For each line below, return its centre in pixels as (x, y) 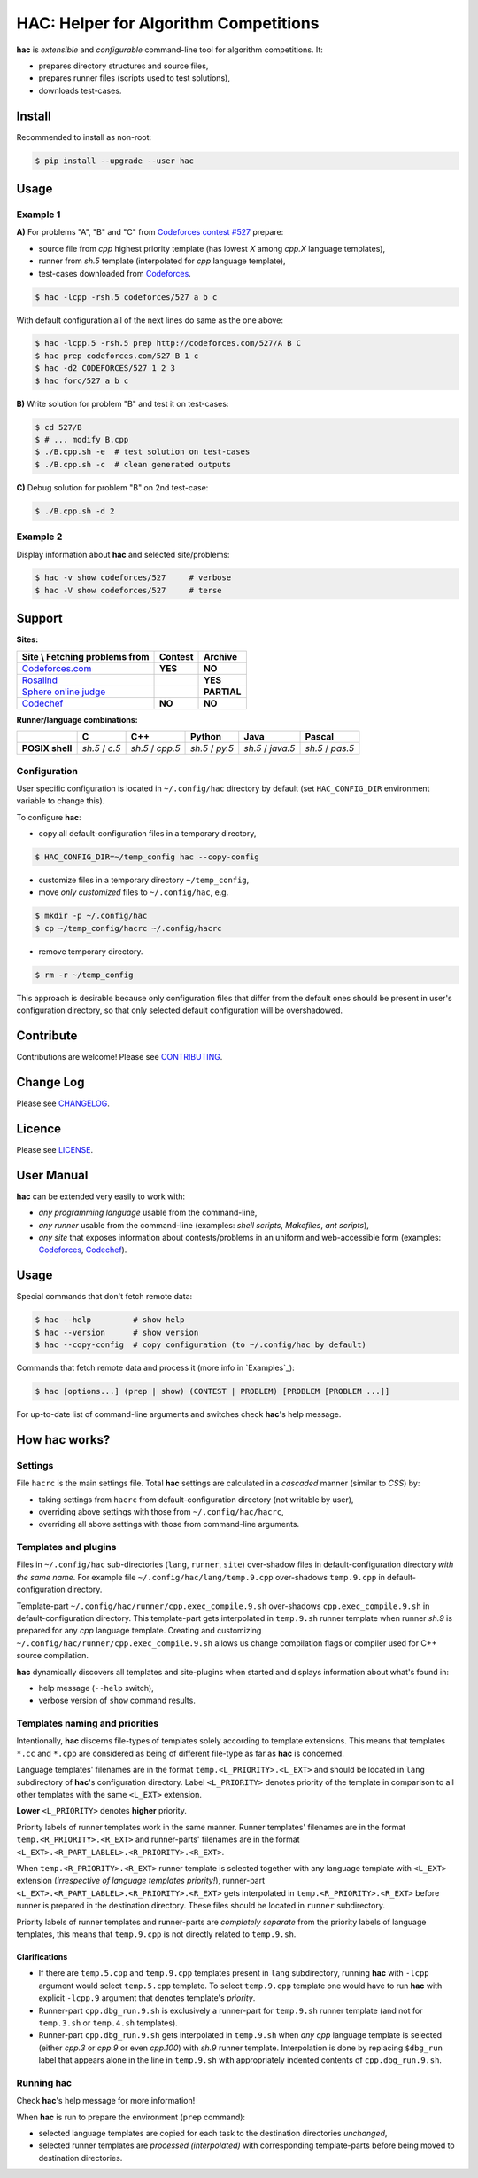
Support (39, 619)
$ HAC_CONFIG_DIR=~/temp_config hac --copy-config (147, 857)
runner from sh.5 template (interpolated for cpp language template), (162, 261)
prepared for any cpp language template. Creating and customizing (139, 1631)
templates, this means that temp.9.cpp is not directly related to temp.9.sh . (156, 1934)
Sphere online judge (64, 692)
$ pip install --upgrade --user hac (115, 161)
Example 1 (39, 215)
